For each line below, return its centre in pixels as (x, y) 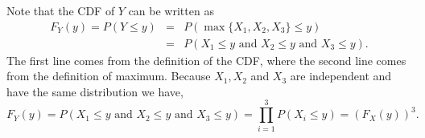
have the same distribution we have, (95, 91)
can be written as (171, 10)
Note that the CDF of (61, 10)
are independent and (341, 76)
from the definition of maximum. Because (109, 76)
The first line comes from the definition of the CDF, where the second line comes (206, 60)
